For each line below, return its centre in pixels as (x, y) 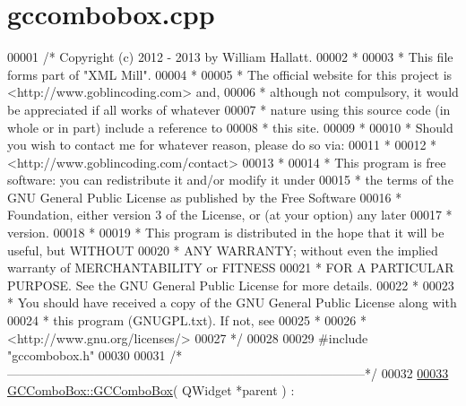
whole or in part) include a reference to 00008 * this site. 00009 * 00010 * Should (230, 127)
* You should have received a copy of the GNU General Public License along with (232, 302)
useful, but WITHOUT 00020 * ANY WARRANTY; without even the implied (223, 250)
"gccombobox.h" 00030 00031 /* (95, 355)
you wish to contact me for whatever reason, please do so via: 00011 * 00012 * (222, 145)
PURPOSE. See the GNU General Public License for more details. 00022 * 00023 (231, 285)
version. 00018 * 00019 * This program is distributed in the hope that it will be (226, 233)
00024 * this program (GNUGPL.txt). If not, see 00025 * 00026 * (187, 320)
